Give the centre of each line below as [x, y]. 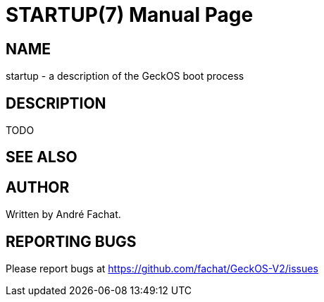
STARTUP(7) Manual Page [130, 15]
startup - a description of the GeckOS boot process [125, 76]
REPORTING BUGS [71, 241]
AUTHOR [38, 187]
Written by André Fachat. [63, 215]
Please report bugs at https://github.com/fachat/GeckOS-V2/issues [162, 269]
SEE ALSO [42, 157]
